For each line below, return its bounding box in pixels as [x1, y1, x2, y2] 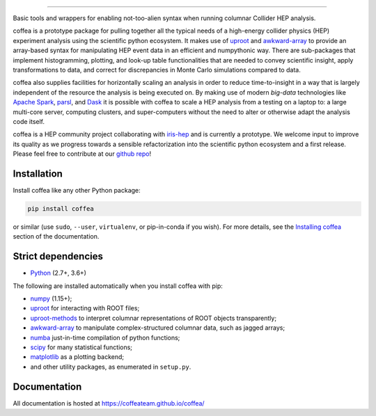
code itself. [13, 117, 45, 125]
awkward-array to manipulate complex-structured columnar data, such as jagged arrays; [30, 323, 285, 332]
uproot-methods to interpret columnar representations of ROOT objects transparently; [30, 314, 277, 322]
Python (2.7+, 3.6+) [30, 269, 87, 278]
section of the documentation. [13, 232, 100, 241]
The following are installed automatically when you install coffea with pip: [13, 282, 223, 290]
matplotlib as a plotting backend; [30, 353, 125, 361]
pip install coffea [27, 205, 94, 212]
